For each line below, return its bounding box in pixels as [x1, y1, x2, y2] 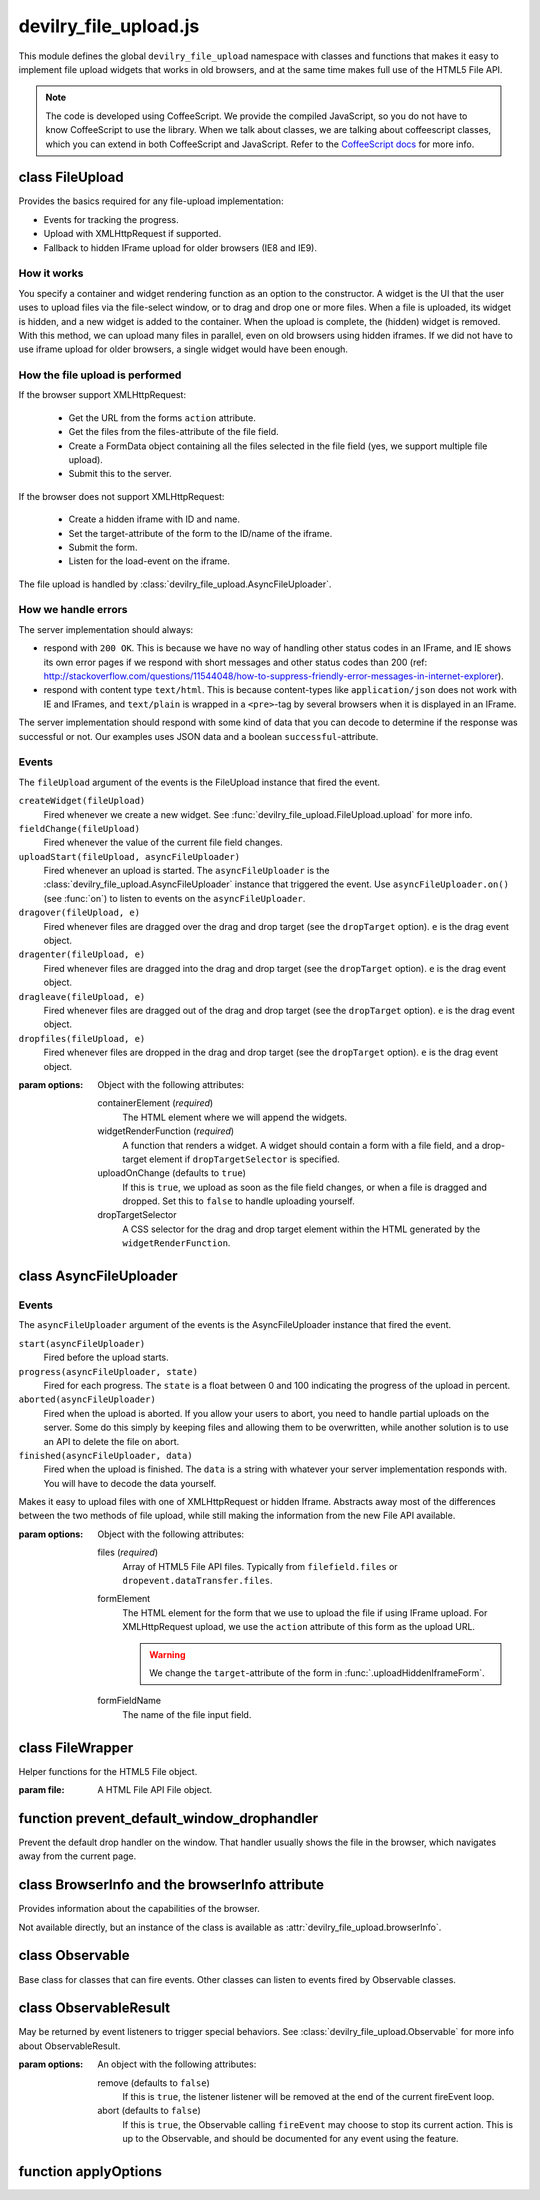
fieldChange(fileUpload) [18, 823, 140, 834]
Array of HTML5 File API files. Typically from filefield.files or [122, 1560, 399, 1572]
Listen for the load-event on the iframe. [68, 555, 230, 567]
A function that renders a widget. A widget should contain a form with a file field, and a [122, 1139, 480, 1151]
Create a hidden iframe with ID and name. [68, 513, 240, 525]
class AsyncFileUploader [18, 1268, 179, 1285]
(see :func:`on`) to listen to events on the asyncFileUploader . [43, 892, 306, 904]
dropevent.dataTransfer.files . [122, 1575, 274, 1587]
